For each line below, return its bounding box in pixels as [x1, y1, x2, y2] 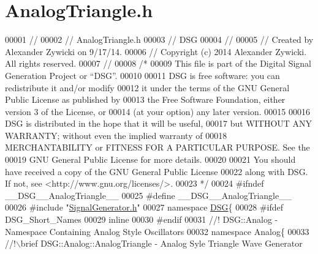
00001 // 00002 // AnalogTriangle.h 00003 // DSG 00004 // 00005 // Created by [5, 33, 314, 46]
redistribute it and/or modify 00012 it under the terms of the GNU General [5, 81, 290, 94]
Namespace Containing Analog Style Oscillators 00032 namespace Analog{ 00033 [5, 225, 309, 237]
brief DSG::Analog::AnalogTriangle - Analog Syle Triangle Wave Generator [20, 237, 303, 250]
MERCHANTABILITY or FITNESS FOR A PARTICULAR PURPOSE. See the [5, 141, 310, 154]
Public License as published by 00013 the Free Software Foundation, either [5, 93, 286, 106]
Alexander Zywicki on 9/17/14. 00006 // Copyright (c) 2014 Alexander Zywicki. [5, 45, 307, 58]
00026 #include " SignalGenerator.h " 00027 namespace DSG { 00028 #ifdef [5, 201, 284, 214]
